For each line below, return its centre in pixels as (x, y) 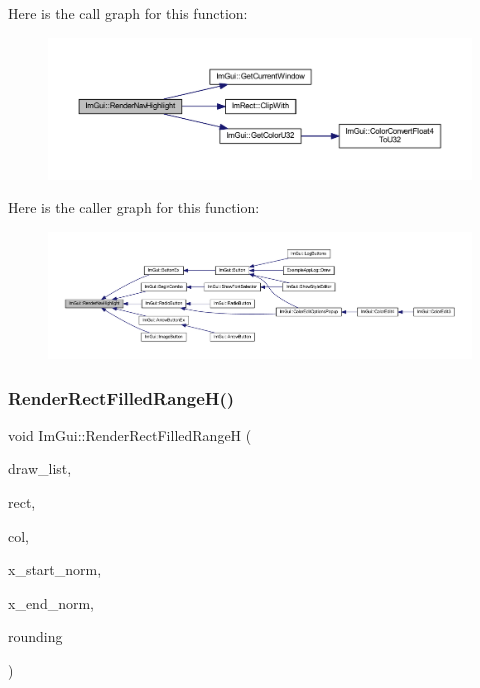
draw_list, (40, 468)
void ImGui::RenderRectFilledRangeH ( (130, 434)
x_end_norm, (51, 602)
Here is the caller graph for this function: (134, 207)
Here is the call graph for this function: (128, 13)
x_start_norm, (55, 569)
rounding (35, 636)
